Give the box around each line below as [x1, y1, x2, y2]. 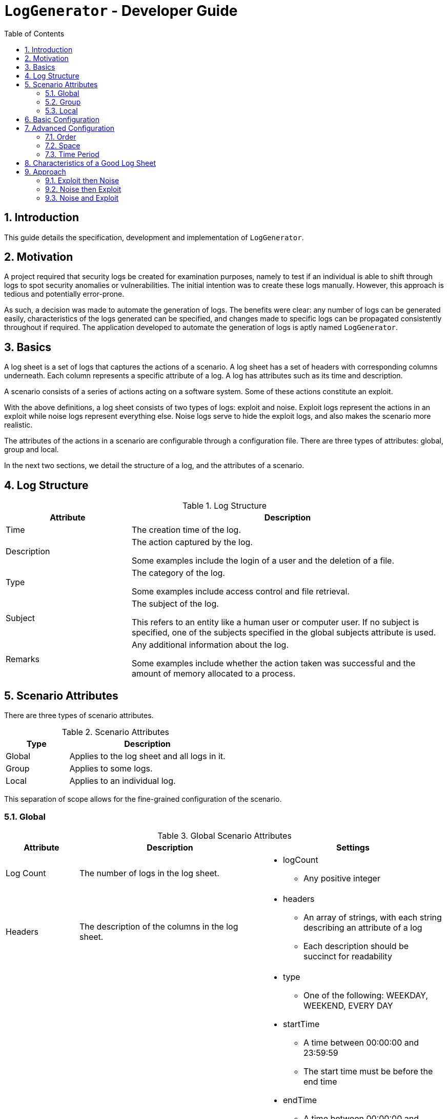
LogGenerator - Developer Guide [4, 2, 238, 20]
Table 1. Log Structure [182, 500, 267, 511]
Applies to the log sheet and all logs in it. [69, 750, 226, 761]
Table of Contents [4, 29, 65, 38]
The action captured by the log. [131, 537, 253, 548]
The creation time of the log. [131, 525, 241, 535]
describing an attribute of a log [303, 922, 422, 933]
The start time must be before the [303, 1066, 433, 1076]
